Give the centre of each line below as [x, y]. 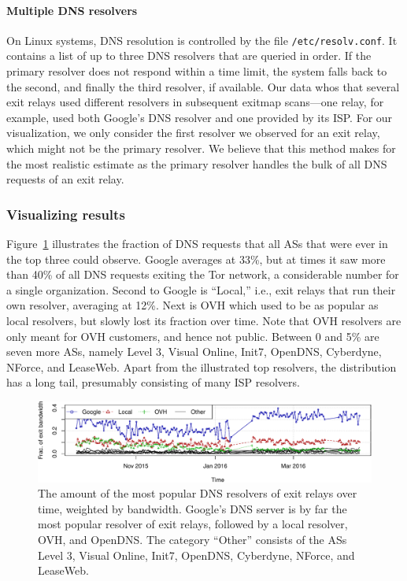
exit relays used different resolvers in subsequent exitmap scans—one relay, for [195, 102]
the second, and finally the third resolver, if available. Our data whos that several [203, 86]
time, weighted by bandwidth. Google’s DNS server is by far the [192, 508]
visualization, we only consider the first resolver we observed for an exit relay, [193, 133]
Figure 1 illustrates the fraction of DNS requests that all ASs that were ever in [197, 244]
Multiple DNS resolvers [72, 10]
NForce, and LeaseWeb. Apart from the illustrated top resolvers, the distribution [202, 366]
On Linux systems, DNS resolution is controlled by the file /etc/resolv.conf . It [202, 40]
